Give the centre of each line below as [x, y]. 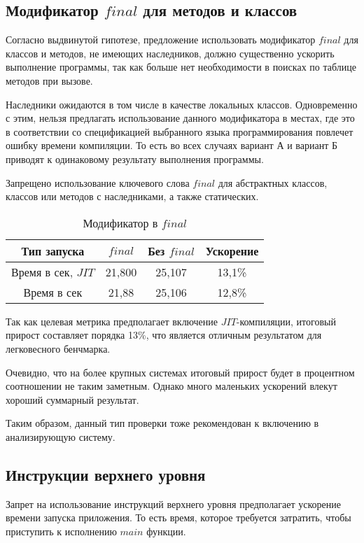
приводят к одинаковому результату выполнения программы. [135, 158]
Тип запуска [53, 251]
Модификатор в [120, 223]
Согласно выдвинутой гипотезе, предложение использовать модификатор [161, 40]
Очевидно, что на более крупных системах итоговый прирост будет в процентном [180, 372]
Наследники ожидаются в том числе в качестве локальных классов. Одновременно [182, 104]
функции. [166, 531]
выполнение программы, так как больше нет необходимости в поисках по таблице [181, 67]
